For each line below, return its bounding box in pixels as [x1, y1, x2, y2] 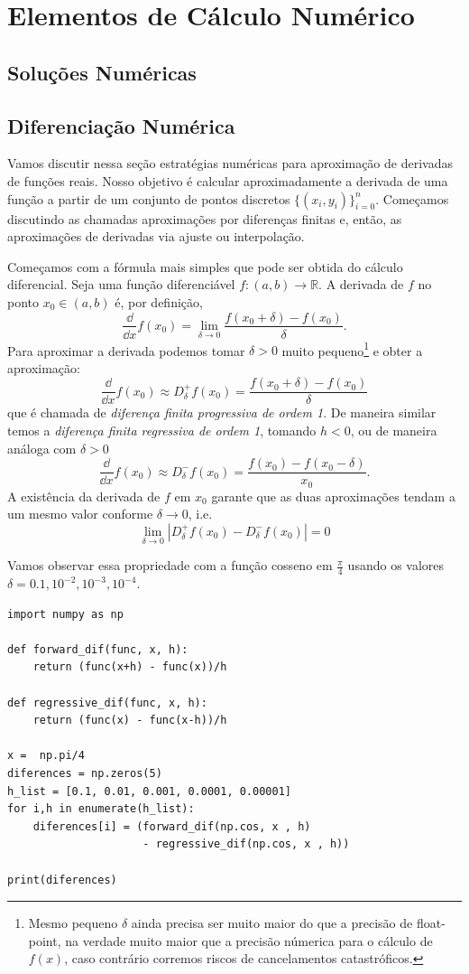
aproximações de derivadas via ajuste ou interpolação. [7, 227, 305, 246]
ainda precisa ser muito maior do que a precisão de [131, 913, 413, 932]
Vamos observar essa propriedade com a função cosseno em [7, 556, 333, 575]
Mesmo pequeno [28, 913, 118, 932]
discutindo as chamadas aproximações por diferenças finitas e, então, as [7, 209, 402, 228]
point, [28, 931, 61, 950]
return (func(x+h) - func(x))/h [32, 660, 227, 674]
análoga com [7, 438, 77, 457]
